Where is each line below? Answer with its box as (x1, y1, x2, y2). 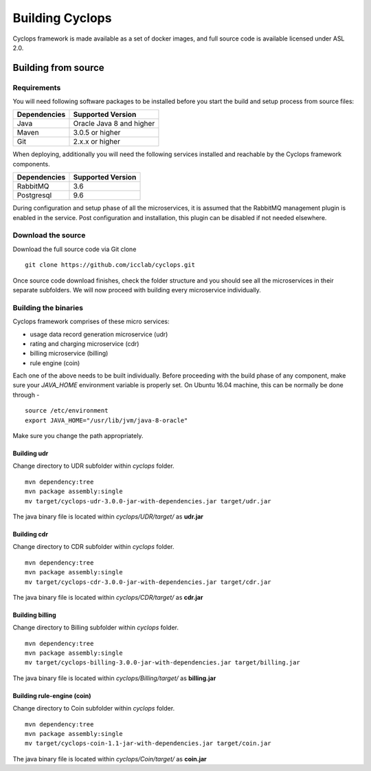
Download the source (12, 230, 86, 240)
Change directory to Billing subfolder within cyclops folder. (12, 623, 179, 632)
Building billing (12, 611, 56, 619)
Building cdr (12, 530, 48, 538)
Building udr (12, 449, 49, 457)
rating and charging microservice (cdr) (30, 339, 139, 347)
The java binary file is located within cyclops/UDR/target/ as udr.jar (12, 512, 204, 521)
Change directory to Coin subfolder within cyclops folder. (12, 704, 175, 713)
